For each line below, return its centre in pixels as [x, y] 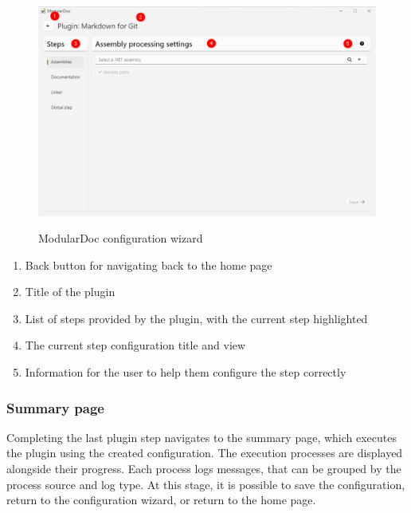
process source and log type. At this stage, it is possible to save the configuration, [206, 484]
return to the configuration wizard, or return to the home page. [161, 500]
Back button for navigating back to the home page [149, 264]
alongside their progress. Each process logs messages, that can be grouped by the [204, 469]
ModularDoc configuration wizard [121, 238]
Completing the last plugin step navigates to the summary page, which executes [202, 437]
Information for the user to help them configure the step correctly [186, 372]
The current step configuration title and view [135, 345]
